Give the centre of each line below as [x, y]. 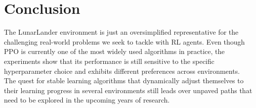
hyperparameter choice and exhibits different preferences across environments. [122, 71]
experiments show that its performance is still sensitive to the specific [109, 61]
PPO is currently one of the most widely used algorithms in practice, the [114, 51]
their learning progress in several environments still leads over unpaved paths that [128, 90]
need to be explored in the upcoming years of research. [87, 100]
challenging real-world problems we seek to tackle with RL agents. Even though [125, 41]
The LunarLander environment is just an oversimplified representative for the [121, 32]
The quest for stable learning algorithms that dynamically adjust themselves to [124, 81]
